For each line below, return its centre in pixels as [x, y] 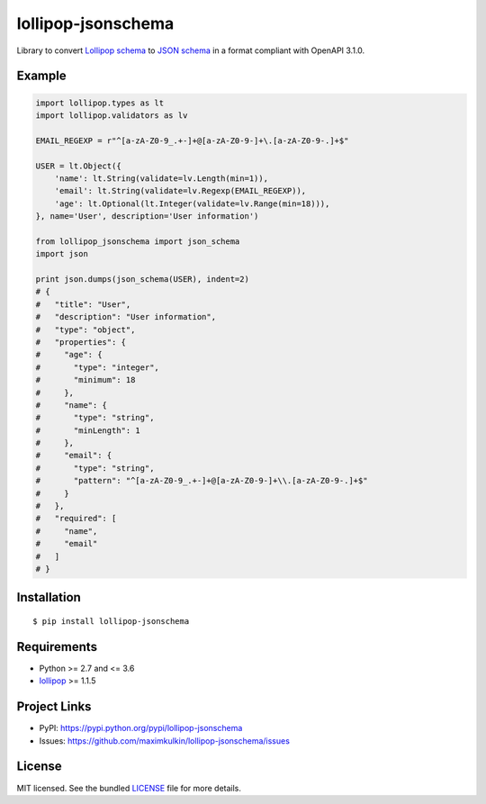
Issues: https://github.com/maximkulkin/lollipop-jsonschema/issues [164, 741]
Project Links [54, 707]
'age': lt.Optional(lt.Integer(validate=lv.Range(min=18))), [192, 203]
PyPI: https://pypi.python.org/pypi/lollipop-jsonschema [141, 728]
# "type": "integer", [97, 367]
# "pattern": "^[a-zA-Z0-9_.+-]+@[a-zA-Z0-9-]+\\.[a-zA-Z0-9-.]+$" [202, 481]
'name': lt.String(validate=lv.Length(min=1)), [162, 178]
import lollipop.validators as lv [112, 115]
